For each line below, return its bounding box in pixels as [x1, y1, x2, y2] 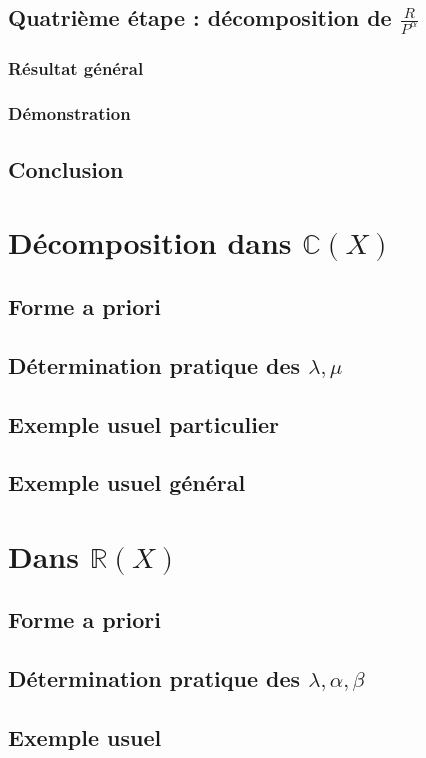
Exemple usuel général [8, 467, 246, 498]
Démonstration [8, 101, 131, 126]
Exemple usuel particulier [8, 408, 279, 439]
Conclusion [8, 153, 124, 184]
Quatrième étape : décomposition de [8, 2, 392, 33]
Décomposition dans [8, 222, 292, 263]
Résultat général [8, 55, 144, 80]
